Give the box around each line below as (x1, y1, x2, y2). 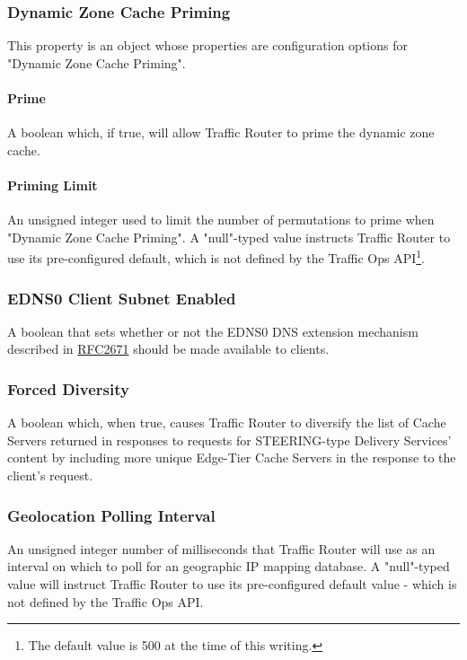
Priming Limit (7, 175, 98, 194)
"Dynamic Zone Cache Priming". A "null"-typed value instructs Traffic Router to (7, 227, 451, 246)
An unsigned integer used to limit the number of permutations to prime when (7, 210, 435, 229)
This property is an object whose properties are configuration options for (7, 36, 408, 55)
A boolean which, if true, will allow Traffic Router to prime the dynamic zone (7, 123, 435, 142)
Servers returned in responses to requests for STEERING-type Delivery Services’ (7, 430, 452, 449)
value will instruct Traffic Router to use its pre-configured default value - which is (7, 575, 457, 594)
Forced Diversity (7, 377, 129, 400)
